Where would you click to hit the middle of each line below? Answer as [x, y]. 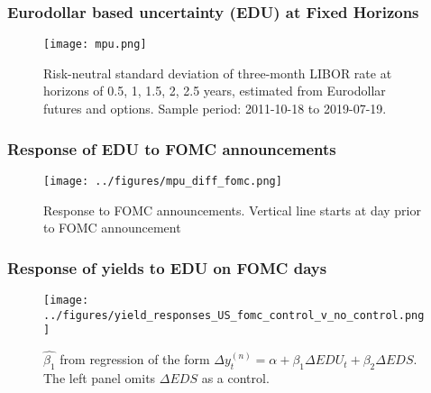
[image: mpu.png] [95, 45]
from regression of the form [135, 359]
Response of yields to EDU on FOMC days [167, 267]
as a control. [235, 377]
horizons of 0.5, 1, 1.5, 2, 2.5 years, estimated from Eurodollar [215, 91]
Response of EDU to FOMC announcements [172, 148]
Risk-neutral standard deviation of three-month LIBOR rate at [218, 73]
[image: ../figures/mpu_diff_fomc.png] [163, 181]
